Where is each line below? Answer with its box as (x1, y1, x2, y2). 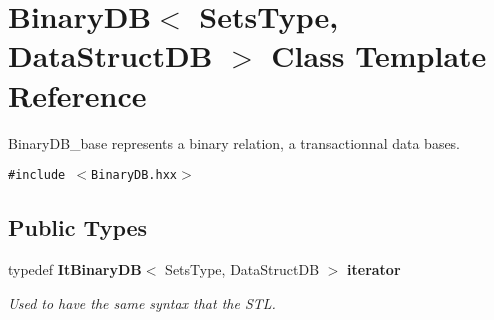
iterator (347, 258, 401, 279)
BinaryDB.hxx (91, 168, 177, 183)
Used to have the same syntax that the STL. (8, 292, 276, 313)
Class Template (271, 35, 487, 76)
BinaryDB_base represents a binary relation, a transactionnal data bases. (8, 132, 461, 153)
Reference (8, 74, 147, 115)
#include (8, 168, 66, 183)
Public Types (8, 212, 148, 243)
